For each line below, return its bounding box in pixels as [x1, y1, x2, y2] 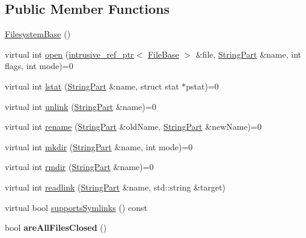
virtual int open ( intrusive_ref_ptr [5, 47, 134, 60]
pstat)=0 [186, 79, 219, 92]
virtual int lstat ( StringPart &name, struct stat [5, 79, 179, 92]
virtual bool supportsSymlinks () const [5, 201, 147, 213]
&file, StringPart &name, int [195, 47, 302, 60]
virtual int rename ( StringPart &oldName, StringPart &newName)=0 [5, 120, 262, 133]
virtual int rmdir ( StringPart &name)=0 [5, 160, 154, 173]
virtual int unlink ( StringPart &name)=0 [5, 100, 156, 112]
